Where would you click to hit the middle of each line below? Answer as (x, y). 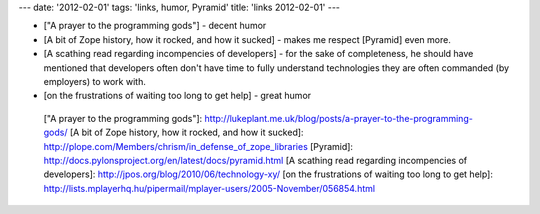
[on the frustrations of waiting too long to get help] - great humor (177, 96)
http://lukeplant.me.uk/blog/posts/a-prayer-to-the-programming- (339, 118)
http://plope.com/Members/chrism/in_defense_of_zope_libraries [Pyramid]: (198, 146)
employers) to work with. (95, 81)
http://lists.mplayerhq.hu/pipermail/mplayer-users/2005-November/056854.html (209, 188)
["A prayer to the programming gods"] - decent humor (155, 26)
